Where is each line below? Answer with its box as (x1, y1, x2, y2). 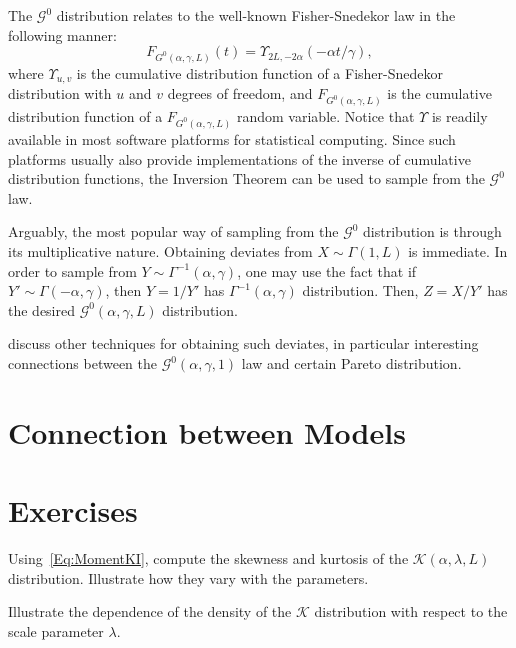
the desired (8, 299, 76, 320)
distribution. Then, (302, 280, 419, 301)
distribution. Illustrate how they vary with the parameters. (8, 567, 369, 588)
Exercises (8, 490, 138, 531)
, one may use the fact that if (237, 260, 417, 281)
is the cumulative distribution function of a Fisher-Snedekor (76, 63, 444, 83)
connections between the (8, 353, 158, 374)
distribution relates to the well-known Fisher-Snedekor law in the (56, 5, 456, 25)
